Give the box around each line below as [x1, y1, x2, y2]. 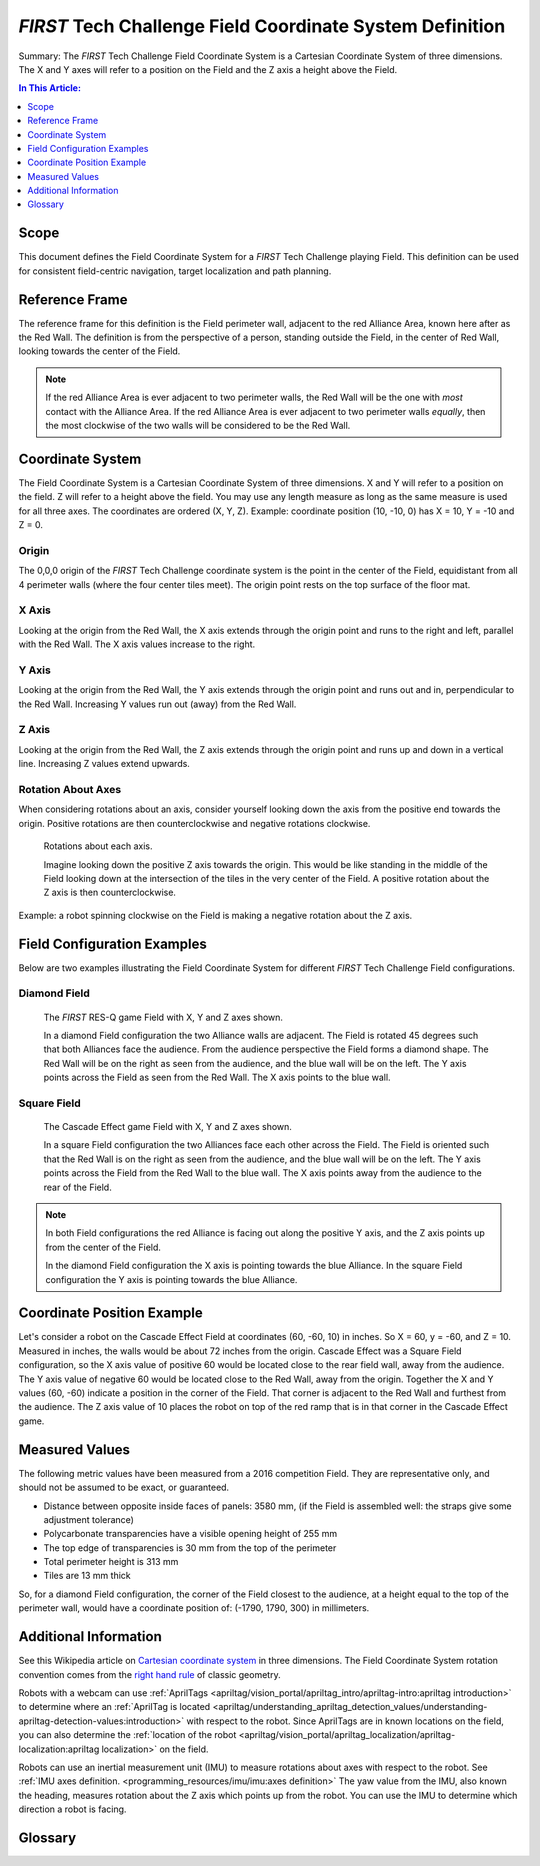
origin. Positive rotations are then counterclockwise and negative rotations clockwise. [18, 817, 371, 829]
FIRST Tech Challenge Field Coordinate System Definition [18, 15, 506, 37]
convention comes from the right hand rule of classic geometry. [18, 1668, 281, 1680]
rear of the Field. [43, 1181, 112, 1193]
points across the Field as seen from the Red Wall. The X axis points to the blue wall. [43, 1071, 391, 1084]
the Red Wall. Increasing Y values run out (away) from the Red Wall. [18, 698, 297, 710]
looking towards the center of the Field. [18, 345, 181, 357]
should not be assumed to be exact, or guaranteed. [18, 1481, 230, 1494]
